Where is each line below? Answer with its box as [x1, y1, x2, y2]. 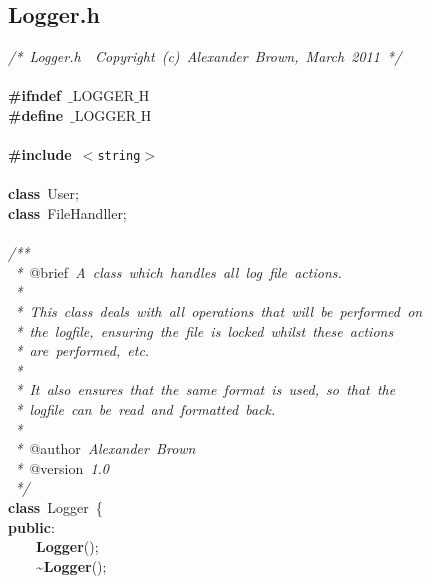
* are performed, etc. [15, 340, 150, 361]
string [97, 149, 141, 164]
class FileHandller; [8, 203, 127, 224]
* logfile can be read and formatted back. [15, 398, 276, 419]
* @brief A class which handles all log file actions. [15, 261, 342, 282]
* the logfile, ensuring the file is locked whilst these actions [15, 320, 394, 341]
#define [8, 104, 64, 125]
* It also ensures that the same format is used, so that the [15, 379, 396, 400]
